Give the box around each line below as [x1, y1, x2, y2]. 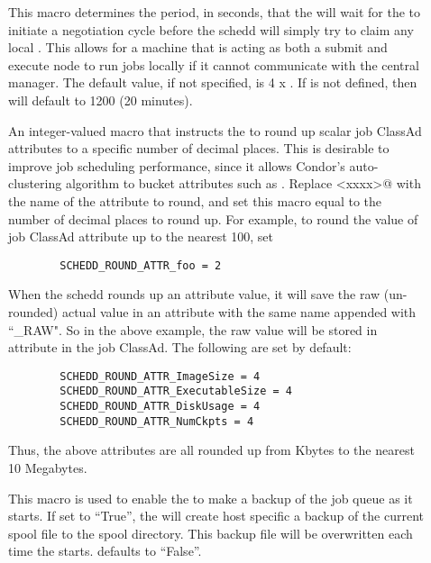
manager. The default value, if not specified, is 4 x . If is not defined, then [8, 73, 417, 92]
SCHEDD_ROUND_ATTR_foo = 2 [60, 259, 222, 272]
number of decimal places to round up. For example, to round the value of [8, 209, 418, 228]
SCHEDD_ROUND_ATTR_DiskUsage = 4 [60, 400, 261, 413]
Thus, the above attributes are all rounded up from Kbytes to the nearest [8, 440, 415, 459]
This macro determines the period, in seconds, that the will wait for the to [8, 3, 421, 21]
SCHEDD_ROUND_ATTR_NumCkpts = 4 [60, 414, 254, 428]
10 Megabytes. [8, 458, 87, 477]
